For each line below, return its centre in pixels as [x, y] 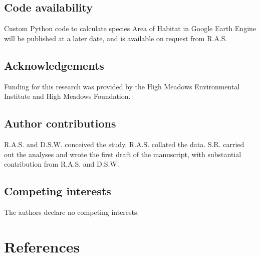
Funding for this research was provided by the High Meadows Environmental [122, 86]
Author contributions [60, 123]
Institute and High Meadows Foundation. [67, 96]
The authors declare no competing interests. [72, 212]
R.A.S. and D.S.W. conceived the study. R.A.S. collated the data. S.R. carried [124, 144]
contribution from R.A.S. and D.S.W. [62, 164]
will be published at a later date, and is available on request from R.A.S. [116, 38]
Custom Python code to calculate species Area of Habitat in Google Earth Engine [130, 28]
